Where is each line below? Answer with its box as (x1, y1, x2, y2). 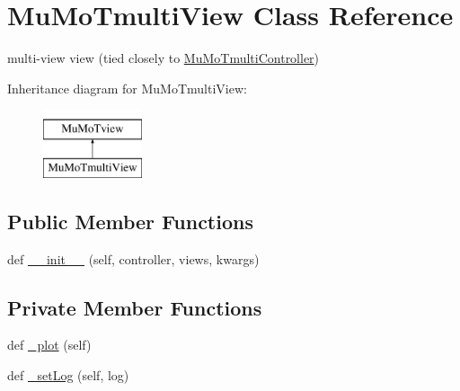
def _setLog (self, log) (7, 366, 129, 385)
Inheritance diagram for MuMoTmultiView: (7, 78, 247, 97)
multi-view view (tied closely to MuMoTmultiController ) (7, 49, 320, 67)
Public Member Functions (7, 207, 253, 235)
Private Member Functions (7, 293, 262, 321)
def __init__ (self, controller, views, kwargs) (7, 249, 260, 268)
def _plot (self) (7, 335, 92, 354)
